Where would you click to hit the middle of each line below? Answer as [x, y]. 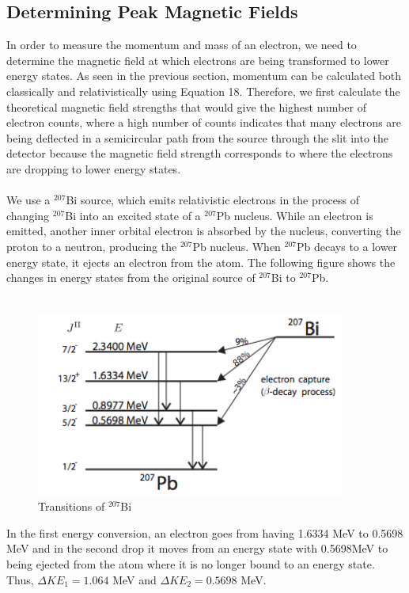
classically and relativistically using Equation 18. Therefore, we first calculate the [203, 91]
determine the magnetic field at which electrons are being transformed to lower [198, 60]
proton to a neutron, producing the [92, 246]
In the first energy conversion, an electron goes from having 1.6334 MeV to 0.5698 [205, 532]
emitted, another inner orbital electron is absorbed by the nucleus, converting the [204, 231]
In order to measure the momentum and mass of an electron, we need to [182, 45]
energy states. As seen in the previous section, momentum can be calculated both [204, 76]
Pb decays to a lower [347, 246]
